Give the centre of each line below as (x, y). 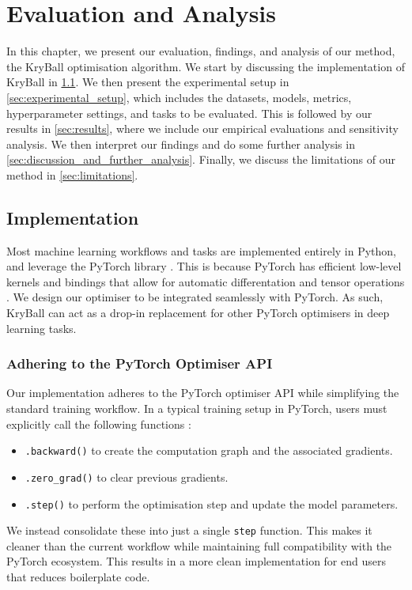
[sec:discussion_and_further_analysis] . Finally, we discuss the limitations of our (201, 159)
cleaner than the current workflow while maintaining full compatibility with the (199, 545)
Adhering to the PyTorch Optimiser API (140, 363)
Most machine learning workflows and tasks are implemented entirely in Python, (201, 250)
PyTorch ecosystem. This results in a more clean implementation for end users (196, 561)
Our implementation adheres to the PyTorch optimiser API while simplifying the (203, 393)
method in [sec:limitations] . (72, 174)
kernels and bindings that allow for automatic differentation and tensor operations (206, 281)
